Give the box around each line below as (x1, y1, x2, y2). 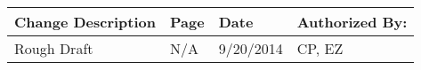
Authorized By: (296, 12, 408, 32)
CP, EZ (296, 38, 344, 58)
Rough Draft (14, 38, 93, 58)
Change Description (14, 12, 157, 32)
